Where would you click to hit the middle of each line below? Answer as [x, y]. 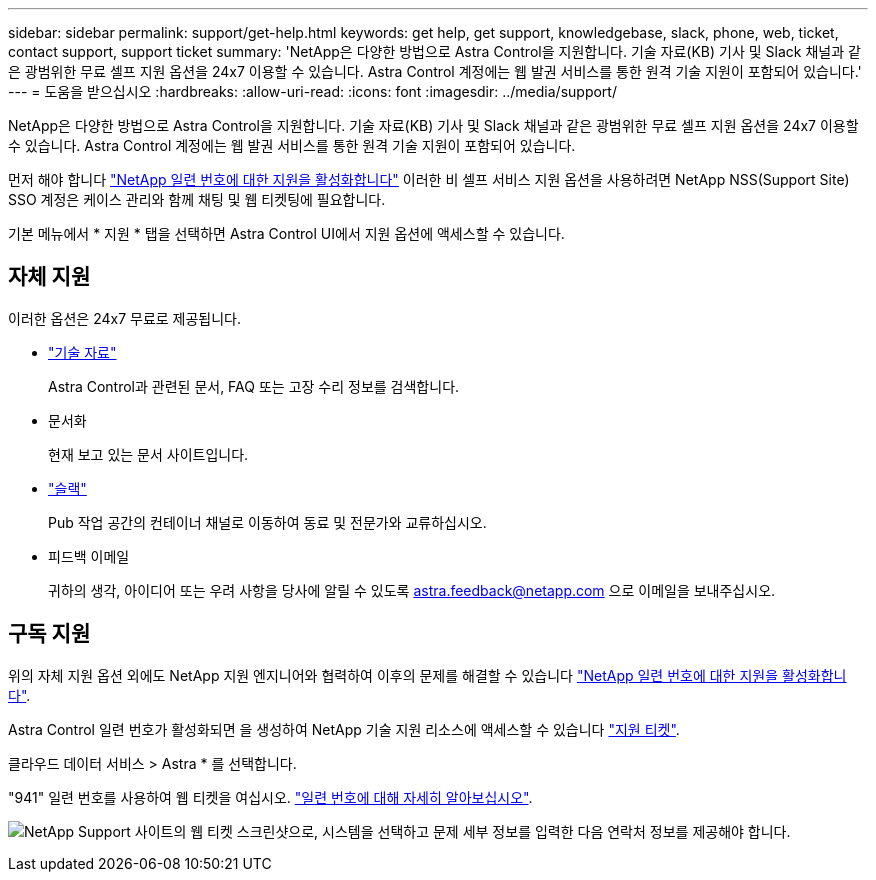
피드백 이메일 [89, 556]
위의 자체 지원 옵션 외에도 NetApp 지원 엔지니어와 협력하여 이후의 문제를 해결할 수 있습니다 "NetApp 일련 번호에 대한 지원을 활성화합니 [427, 675]
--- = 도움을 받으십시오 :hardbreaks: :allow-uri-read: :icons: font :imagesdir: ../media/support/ [312, 91]
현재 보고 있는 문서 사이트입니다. [148, 454]
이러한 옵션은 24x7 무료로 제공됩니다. [125, 318]
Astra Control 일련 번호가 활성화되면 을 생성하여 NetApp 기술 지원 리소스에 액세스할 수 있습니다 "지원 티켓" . [344, 729]
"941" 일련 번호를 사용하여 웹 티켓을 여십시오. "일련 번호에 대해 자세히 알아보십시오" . [270, 797]
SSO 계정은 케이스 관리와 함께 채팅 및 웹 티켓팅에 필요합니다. [197, 199]
